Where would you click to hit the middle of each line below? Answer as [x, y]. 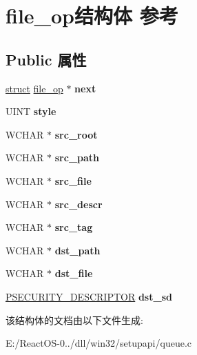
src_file [73, 180]
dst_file [74, 273]
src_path [77, 158]
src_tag [74, 227]
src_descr [79, 204]
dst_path [77, 250]
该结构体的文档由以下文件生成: [74, 319]
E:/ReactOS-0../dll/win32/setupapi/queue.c [99, 343]
